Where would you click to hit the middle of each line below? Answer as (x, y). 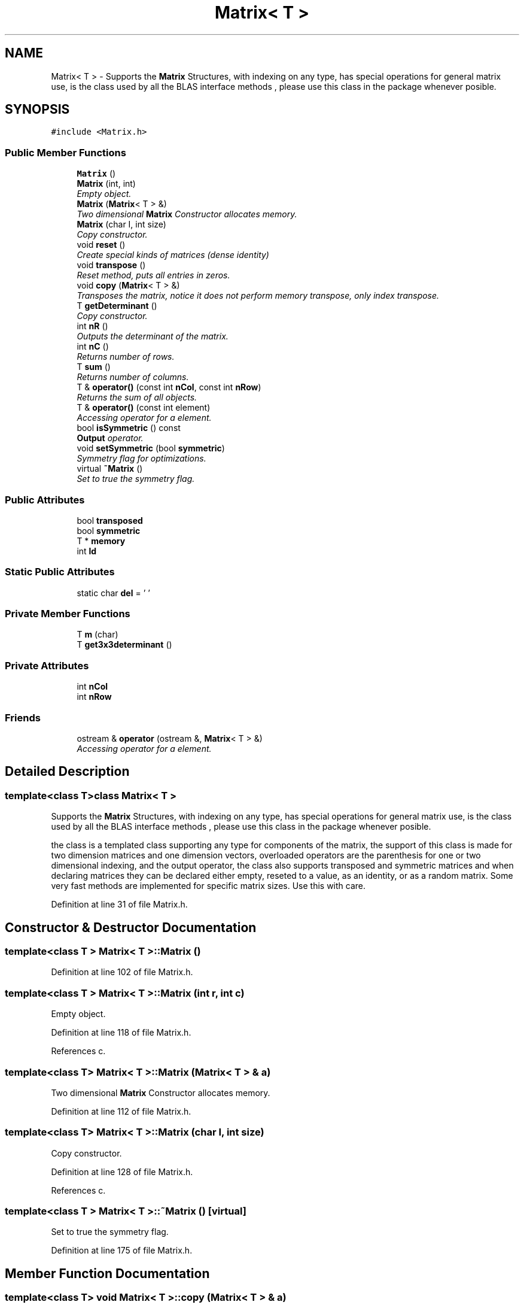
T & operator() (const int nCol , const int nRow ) (169, 387)
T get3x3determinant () (124, 645)
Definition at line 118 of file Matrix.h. (121, 1033)
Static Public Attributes (60, 572)
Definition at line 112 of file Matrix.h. (121, 1111)
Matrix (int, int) (106, 184)
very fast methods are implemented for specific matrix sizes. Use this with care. (208, 886)
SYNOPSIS (37, 110)
